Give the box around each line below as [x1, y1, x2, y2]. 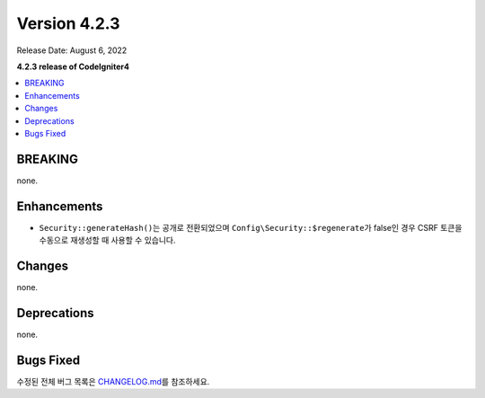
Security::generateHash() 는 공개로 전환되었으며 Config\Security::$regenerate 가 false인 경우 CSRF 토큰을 [39, 222, 463, 233]
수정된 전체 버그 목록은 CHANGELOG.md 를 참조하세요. [16, 376, 210, 386]
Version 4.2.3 [16, 13, 120, 33]
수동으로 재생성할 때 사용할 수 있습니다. [39, 234, 176, 246]
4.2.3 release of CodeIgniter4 [16, 61, 130, 72]
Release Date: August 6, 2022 [16, 45, 128, 56]
